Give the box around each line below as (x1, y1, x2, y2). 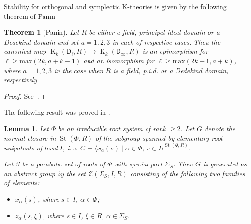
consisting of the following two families (130, 168, 245, 178)
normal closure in (4, 133, 56, 143)
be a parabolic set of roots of (22, 159, 105, 169)
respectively (4, 75, 37, 85)
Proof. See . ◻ (4, 90, 48, 101)
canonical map (4, 46, 46, 56)
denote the (205, 123, 235, 133)
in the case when (54, 65, 103, 75)
